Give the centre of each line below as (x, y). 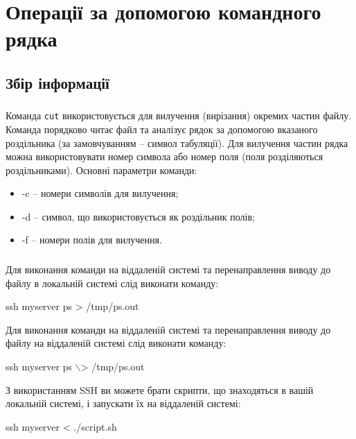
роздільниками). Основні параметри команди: (101, 170)
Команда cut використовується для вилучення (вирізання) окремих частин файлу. (179, 115)
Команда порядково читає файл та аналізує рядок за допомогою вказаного (162, 129)
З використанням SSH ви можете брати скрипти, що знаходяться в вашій (160, 389)
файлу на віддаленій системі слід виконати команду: (116, 343)
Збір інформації (57, 82)
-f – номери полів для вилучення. (92, 240)
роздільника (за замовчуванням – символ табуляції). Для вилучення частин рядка (177, 143)
